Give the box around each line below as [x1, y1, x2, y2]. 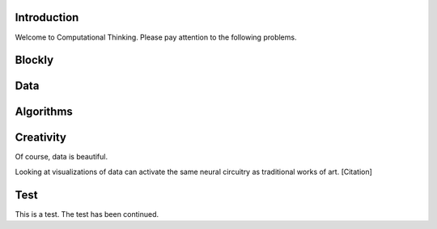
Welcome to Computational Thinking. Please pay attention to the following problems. [15, 32, 297, 42]
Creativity [15, 130, 66, 145]
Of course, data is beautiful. [15, 152, 108, 162]
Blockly [15, 53, 54, 67]
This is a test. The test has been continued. [15, 209, 159, 218]
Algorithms [15, 105, 73, 119]
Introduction [15, 11, 79, 24]
